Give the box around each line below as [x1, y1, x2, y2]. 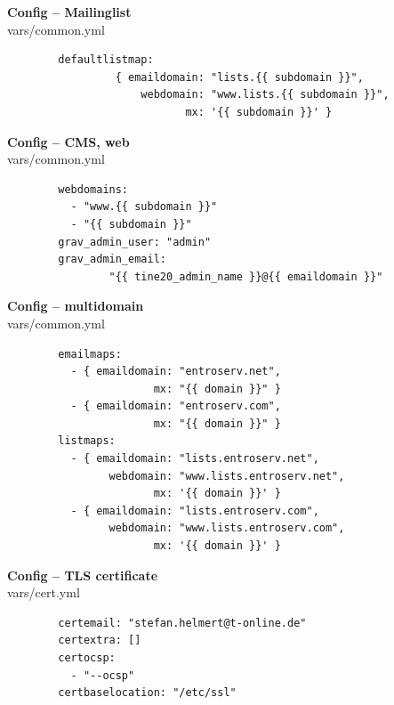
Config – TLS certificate [7, 565, 158, 584]
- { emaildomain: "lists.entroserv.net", [70, 452, 319, 466]
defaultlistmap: [58, 53, 154, 67]
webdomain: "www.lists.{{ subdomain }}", [141, 88, 390, 101]
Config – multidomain [7, 296, 144, 315]
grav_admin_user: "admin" [58, 235, 212, 248]
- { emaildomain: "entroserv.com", [70, 400, 281, 413]
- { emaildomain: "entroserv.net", [70, 365, 281, 378]
